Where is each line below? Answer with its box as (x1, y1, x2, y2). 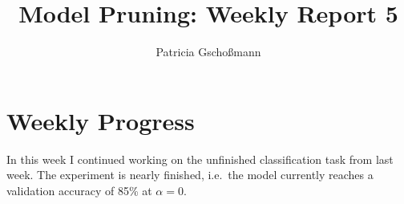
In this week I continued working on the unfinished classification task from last (6, 150, 394, 167)
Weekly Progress (6, 104, 195, 137)
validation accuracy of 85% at (6, 182, 152, 198)
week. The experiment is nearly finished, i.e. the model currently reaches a (6, 166, 374, 183)
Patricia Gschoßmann (156, 43, 261, 60)
